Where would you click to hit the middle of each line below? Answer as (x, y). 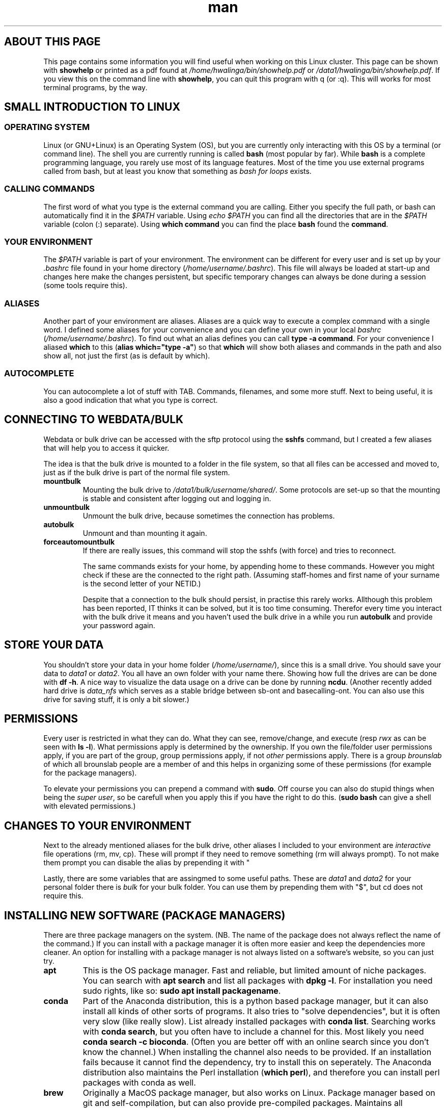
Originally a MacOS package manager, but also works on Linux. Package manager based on (259, 1093)
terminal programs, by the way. (95, 87)
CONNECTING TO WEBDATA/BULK (94, 420)
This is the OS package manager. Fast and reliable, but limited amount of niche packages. (255, 971)
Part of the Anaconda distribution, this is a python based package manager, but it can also (256, 1001)
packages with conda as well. (139, 1083)
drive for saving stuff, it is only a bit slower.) (116, 699)
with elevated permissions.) (90, 806)
